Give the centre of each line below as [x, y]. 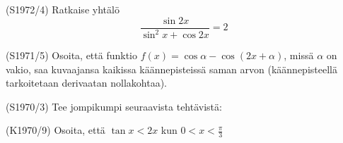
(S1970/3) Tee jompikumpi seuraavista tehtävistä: [114, 106]
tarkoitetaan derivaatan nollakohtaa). [87, 83]
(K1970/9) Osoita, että [56, 130]
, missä [299, 55]
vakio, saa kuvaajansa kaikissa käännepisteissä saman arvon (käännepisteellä [171, 69]
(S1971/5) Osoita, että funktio [71, 55]
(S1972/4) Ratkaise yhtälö [63, 9]
